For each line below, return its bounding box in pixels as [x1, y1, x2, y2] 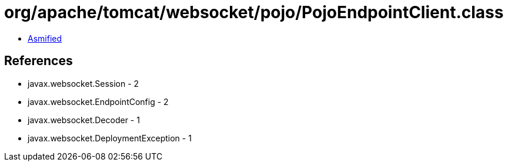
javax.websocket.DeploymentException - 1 [28, 133, 192, 143]
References [4, 53, 73, 69]
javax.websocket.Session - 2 [28, 78, 139, 89]
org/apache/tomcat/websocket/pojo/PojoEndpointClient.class [4, 2, 504, 22]
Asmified [28, 33, 62, 43]
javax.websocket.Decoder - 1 [28, 114, 140, 125]
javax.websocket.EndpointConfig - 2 [28, 96, 169, 107]
